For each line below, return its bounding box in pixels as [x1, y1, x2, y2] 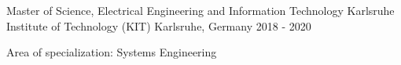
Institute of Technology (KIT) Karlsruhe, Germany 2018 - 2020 [6, 17, 311, 34]
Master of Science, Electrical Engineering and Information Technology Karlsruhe [6, 2, 395, 18]
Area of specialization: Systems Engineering [6, 44, 217, 60]
